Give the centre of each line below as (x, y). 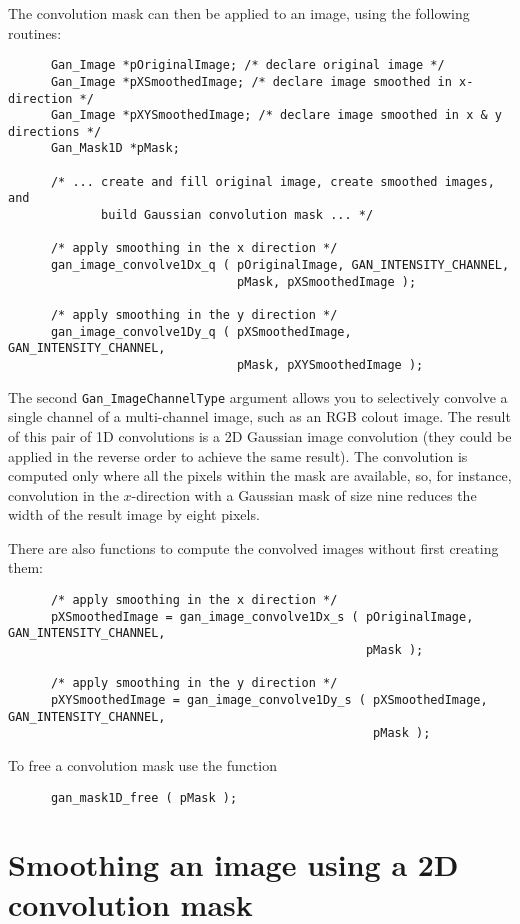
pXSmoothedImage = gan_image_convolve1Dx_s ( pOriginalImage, (262, 616)
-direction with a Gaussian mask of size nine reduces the (304, 494)
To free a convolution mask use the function (142, 764)
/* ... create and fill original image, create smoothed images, (272, 181)
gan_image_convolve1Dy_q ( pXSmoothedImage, (201, 331)
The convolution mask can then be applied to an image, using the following (239, 13)
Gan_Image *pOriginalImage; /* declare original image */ (247, 65)
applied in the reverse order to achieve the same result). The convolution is (238, 455)
